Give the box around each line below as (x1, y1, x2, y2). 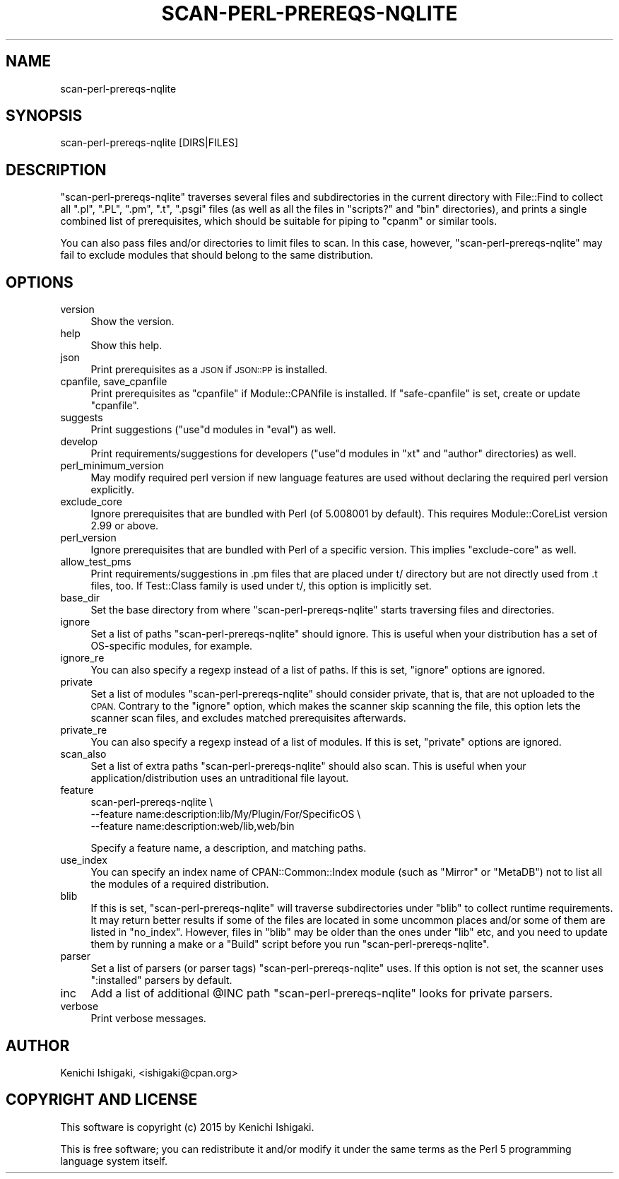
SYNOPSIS (6, 107, 83, 125)
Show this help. (90, 339, 163, 352)
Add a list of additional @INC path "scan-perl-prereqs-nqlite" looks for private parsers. (90, 986, 553, 1001)
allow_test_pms (60, 556, 131, 568)
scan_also (60, 748, 107, 761)
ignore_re (60, 652, 105, 664)
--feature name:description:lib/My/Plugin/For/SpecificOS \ (90, 808, 361, 821)
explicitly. (90, 483, 134, 496)
